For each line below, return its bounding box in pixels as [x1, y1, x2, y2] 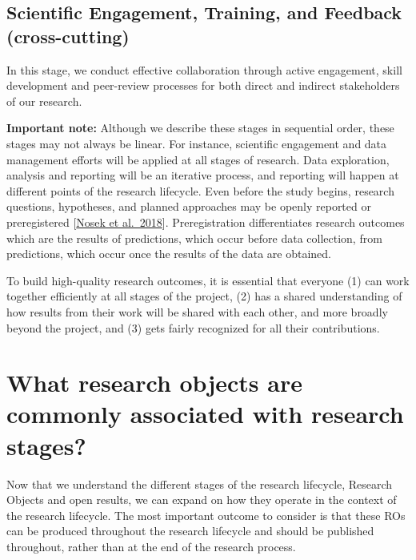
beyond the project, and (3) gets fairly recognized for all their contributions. [6, 319, 380, 336]
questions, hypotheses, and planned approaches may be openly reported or [6, 198, 371, 215]
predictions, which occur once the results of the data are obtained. [6, 245, 331, 262]
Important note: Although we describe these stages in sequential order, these [6, 119, 394, 136]
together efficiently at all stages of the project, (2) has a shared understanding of [6, 288, 402, 304]
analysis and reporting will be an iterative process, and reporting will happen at [6, 167, 399, 183]
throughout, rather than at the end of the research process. [6, 538, 296, 554]
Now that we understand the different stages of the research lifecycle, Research [6, 475, 393, 492]
